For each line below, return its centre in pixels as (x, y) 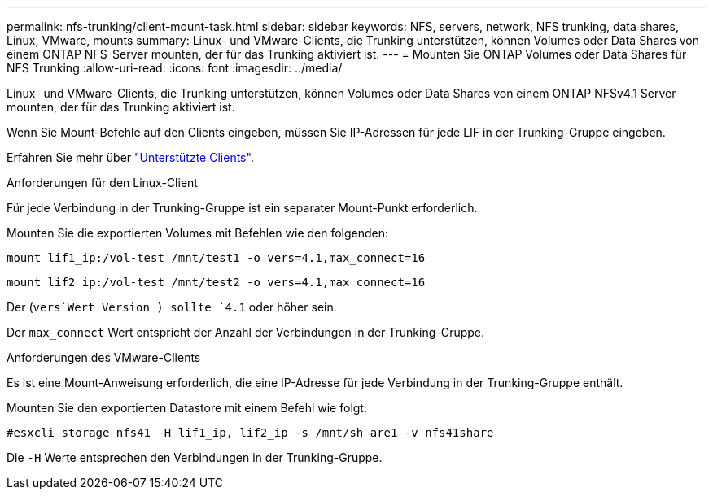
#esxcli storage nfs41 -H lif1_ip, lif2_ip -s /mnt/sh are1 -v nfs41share (250, 433)
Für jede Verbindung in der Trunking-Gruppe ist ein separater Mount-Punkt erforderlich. (242, 208)
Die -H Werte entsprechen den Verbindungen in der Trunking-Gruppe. (195, 457)
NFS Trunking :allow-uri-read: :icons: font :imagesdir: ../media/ (175, 68)
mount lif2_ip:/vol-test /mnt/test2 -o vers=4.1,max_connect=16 (216, 282)
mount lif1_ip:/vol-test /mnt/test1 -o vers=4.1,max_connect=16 (216, 258)
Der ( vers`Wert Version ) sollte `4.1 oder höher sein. (172, 307)
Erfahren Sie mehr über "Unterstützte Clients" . (130, 157)
